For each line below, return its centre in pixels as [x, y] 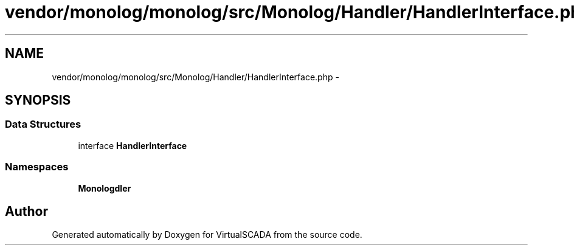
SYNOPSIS [38, 100]
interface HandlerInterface [133, 145]
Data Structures [43, 124]
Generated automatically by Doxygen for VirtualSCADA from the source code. [207, 235]
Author [26, 211]
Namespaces [37, 167]
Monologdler [105, 188]
